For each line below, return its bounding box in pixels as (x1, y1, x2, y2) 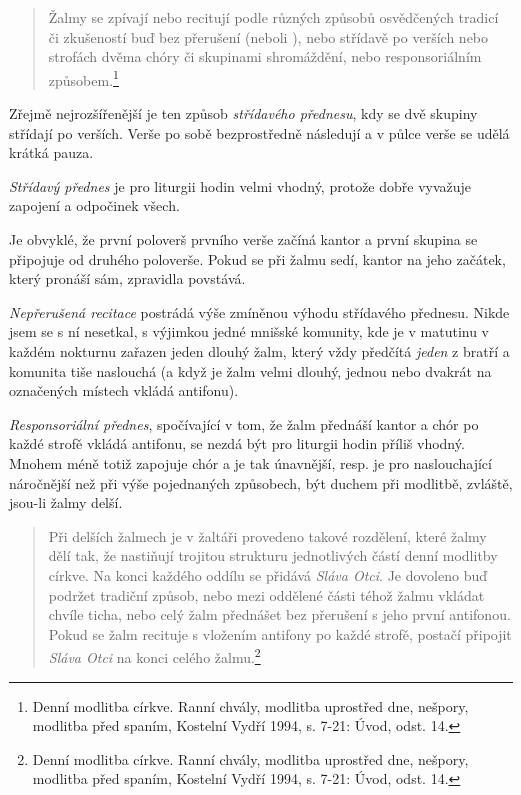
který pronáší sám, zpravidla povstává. (9, 268, 246, 289)
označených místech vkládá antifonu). (9, 380, 239, 401)
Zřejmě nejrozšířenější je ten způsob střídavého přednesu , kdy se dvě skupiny (9, 103, 478, 124)
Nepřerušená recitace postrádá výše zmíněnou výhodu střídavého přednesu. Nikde (9, 301, 510, 322)
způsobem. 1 (48, 66, 119, 90)
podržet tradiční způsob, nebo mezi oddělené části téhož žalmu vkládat (48, 584, 485, 605)
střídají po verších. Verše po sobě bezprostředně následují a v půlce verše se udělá (9, 122, 510, 143)
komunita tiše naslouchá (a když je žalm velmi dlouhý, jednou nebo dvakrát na (9, 360, 492, 381)
